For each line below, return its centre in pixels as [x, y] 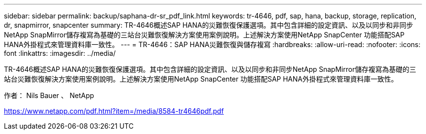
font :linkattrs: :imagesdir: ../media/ [60, 53]
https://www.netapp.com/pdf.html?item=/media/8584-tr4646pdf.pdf [114, 111]
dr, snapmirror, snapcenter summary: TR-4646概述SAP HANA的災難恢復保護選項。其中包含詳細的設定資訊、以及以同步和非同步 [209, 25]
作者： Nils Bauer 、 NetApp [49, 95]
